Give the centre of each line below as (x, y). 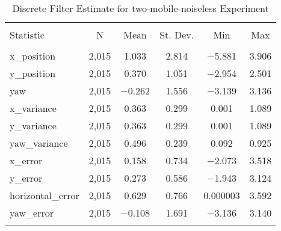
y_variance (33, 125)
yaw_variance (39, 143)
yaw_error (32, 213)
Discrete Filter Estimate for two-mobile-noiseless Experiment (140, 8)
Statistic (27, 35)
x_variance (33, 108)
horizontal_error (45, 195)
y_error (26, 178)
